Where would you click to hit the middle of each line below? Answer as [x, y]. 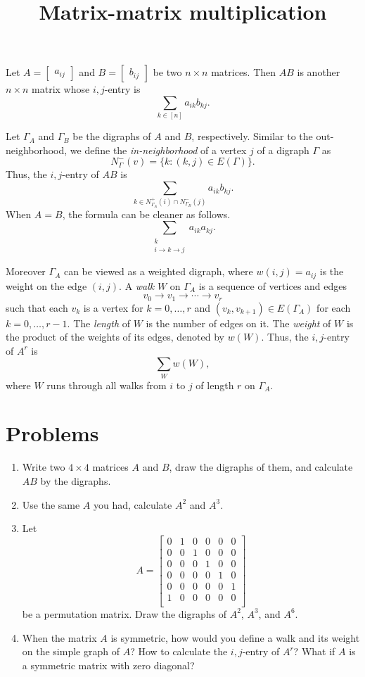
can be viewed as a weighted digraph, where [158, 271]
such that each [37, 307]
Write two [44, 467]
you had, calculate [133, 504]
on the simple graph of [71, 651]
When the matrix [59, 637]
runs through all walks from [107, 385]
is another [319, 72]
